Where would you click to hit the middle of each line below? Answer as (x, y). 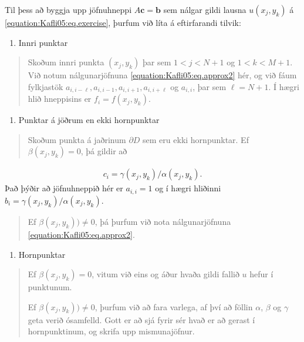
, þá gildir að (104, 151)
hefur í (261, 274)
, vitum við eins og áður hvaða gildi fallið (165, 274)
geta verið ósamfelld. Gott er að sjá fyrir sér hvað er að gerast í (141, 319)
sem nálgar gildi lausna (205, 9)
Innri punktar (43, 42)
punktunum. (50, 287)
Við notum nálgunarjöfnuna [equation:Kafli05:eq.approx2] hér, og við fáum (162, 75)
